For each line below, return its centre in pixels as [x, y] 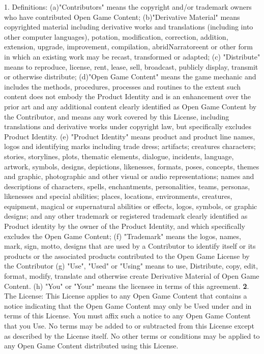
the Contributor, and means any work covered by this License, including [117, 116]
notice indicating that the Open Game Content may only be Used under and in [128, 305]
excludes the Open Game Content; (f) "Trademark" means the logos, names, [123, 236]
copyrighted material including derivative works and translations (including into [129, 27]
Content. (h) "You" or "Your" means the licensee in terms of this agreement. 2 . [127, 286]
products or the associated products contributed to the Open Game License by [127, 256]
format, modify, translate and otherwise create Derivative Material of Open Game [132, 276]
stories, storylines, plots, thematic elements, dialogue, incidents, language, [119, 156]
